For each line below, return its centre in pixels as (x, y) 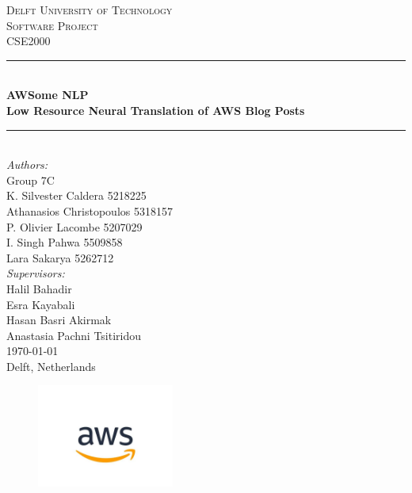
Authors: (27, 164)
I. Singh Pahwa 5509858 (65, 242)
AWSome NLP (48, 95)
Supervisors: (36, 273)
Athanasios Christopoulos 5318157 (90, 210)
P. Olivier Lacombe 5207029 (74, 226)
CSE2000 (29, 41)
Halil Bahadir (39, 288)
